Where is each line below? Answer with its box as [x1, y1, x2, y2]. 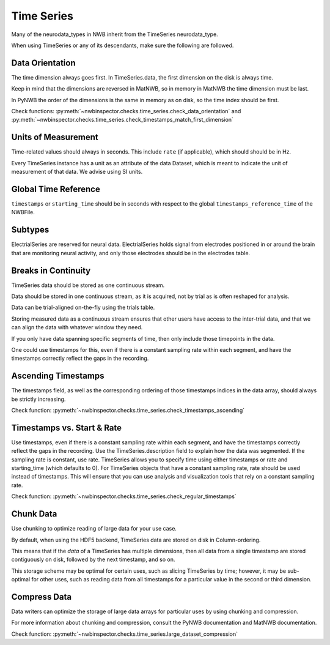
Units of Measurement [11, 132, 98, 143]
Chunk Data [11, 509, 57, 520]
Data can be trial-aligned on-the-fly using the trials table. [11, 304, 155, 311]
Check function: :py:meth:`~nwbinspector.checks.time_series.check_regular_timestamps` [11, 493, 237, 500]
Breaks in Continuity [11, 265, 91, 275]
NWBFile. [11, 209, 35, 216]
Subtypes [11, 225, 50, 235]
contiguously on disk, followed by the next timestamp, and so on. [11, 556, 175, 563]
